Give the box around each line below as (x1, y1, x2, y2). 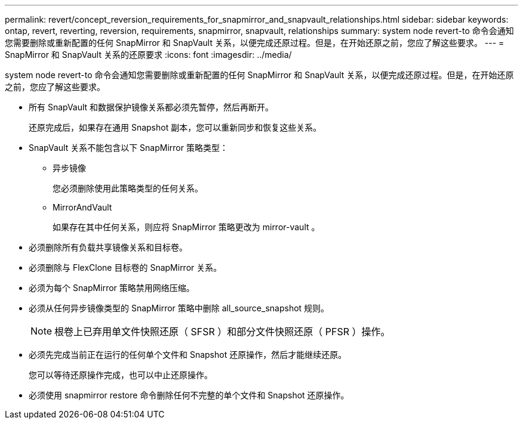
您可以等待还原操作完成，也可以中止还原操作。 (29, 370, 213, 380)
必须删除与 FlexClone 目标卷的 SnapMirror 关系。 (29, 262, 222, 273)
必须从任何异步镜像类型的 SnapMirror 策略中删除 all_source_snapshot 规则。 (29, 303, 330, 313)
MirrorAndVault (53, 202, 112, 212)
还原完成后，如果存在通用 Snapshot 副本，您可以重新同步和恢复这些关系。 (29, 122, 322, 132)
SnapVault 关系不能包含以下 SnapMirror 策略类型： (29, 143, 228, 153)
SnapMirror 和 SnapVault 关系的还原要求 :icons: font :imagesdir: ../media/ (5, 49, 292, 60)
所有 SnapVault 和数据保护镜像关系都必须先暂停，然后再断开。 (29, 102, 274, 112)
